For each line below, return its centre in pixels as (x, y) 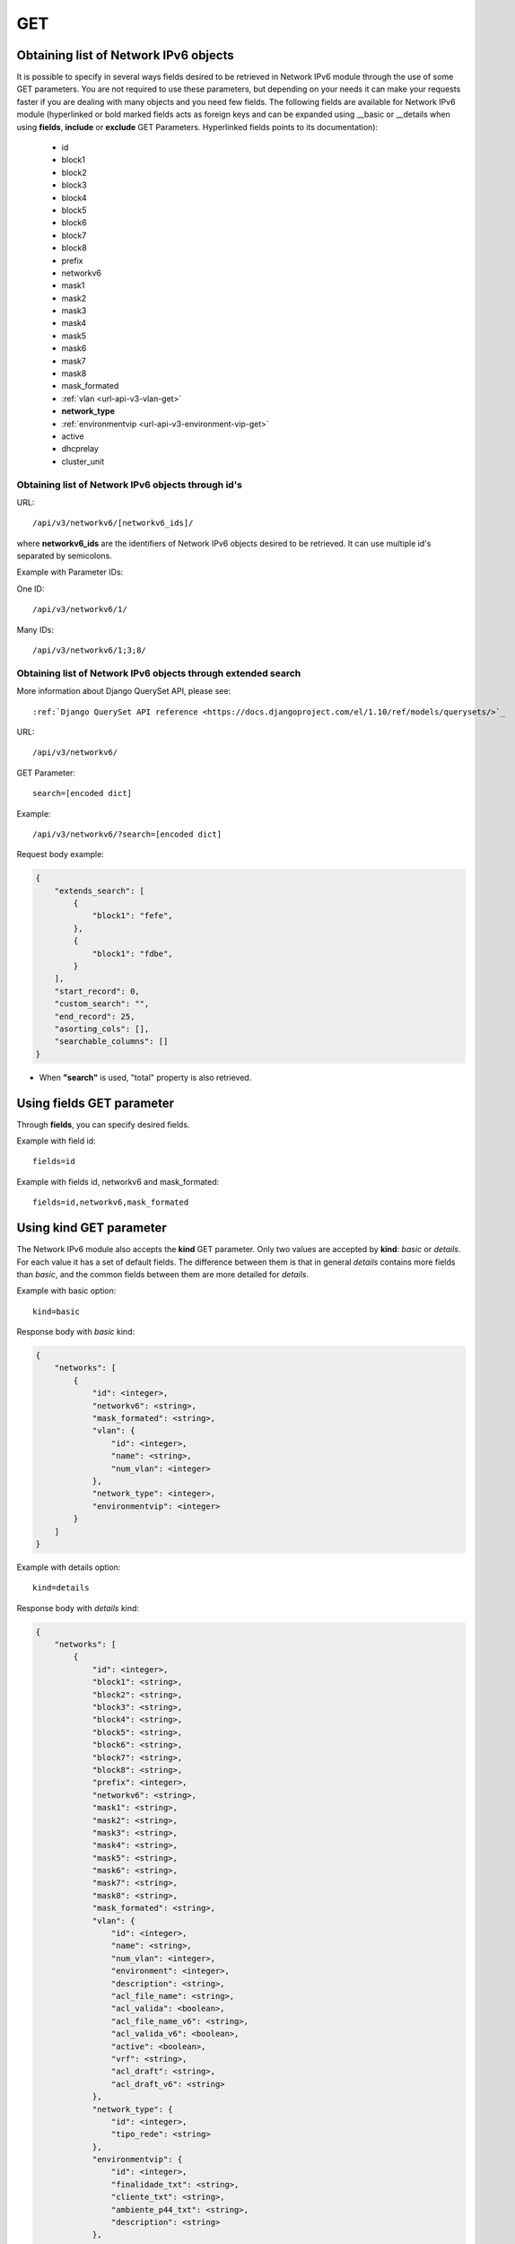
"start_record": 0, (97, 991)
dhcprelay (80, 449)
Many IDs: (35, 629)
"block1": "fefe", (133, 916)
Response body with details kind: (78, 1608)
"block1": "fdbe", (133, 953)
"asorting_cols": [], (102, 1029)
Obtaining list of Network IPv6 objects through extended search (159, 673)
